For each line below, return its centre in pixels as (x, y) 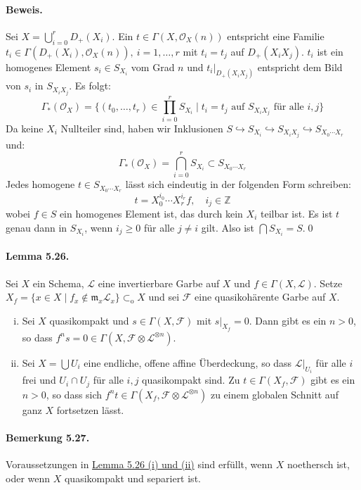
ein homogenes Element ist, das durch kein (151, 214)
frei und (39, 380)
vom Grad (153, 67)
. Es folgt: (90, 86)
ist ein (330, 51)
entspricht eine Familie (276, 36)
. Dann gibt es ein (288, 320)
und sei (164, 297)
